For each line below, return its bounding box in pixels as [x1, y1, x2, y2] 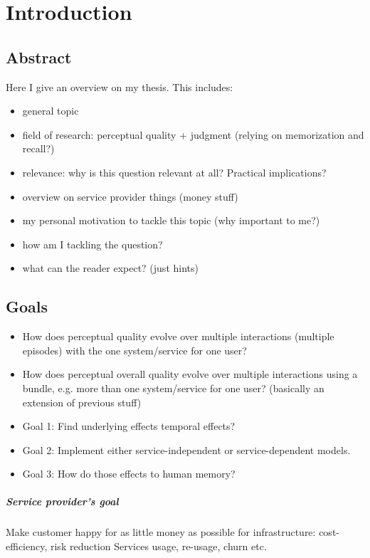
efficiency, [6, 539, 48, 554]
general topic [22, 103, 79, 118]
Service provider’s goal [6, 494, 119, 509]
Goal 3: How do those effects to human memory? [22, 466, 236, 481]
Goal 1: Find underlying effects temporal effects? [22, 418, 236, 433]
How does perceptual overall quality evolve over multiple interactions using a [22, 367, 358, 381]
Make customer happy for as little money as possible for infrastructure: [6, 525, 316, 539]
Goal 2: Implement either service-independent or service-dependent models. [22, 442, 351, 457]
